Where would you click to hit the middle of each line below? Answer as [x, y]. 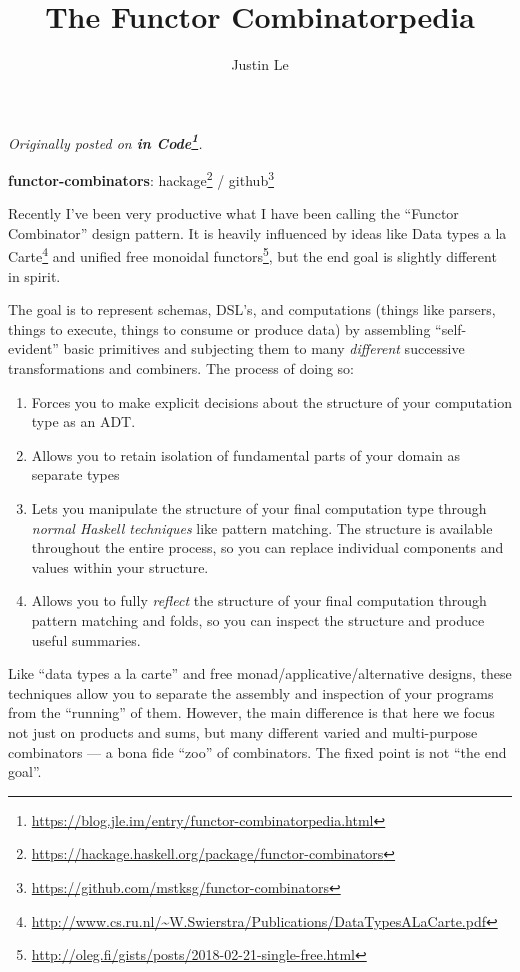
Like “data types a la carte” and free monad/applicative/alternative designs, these [260, 673]
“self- [451, 328]
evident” [33, 348]
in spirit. [34, 275]
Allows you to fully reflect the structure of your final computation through [259, 600]
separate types [75, 474]
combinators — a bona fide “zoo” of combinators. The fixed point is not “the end [257, 751]
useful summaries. [86, 639]
